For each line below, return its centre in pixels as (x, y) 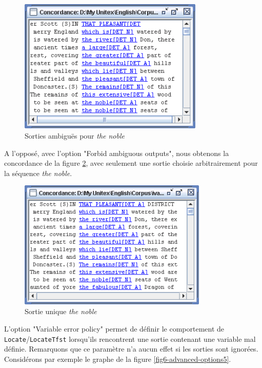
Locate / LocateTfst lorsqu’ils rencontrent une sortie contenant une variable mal (130, 338)
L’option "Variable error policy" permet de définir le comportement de (114, 328)
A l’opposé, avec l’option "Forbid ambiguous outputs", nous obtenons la (117, 153)
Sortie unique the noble (61, 311)
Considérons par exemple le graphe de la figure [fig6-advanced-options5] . (118, 359)
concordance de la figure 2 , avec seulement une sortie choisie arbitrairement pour (131, 163)
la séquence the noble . (38, 173)
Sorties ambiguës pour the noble (75, 136)
